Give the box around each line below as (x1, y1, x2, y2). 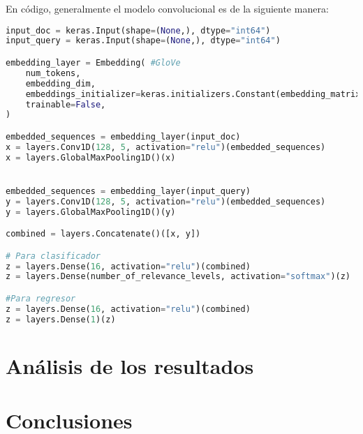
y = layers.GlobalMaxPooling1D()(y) (6, 207, 176, 217)
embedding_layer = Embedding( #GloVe (6, 58, 181, 68)
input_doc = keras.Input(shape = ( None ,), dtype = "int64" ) (6, 25, 271, 36)
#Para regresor (6, 293, 76, 304)
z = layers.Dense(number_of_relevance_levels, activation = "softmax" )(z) (6, 271, 351, 282)
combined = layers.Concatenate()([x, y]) (6, 229, 201, 239)
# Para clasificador (6, 250, 101, 261)
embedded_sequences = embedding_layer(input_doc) (6, 131, 241, 142)
